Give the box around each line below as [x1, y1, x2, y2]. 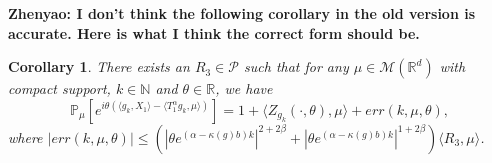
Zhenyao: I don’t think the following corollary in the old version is [8, 3, 476, 23]
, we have [215, 78, 273, 99]
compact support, [8, 78, 111, 99]
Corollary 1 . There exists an [8, 56, 190, 77]
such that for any [244, 56, 349, 77]
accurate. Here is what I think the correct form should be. [8, 22, 420, 43]
